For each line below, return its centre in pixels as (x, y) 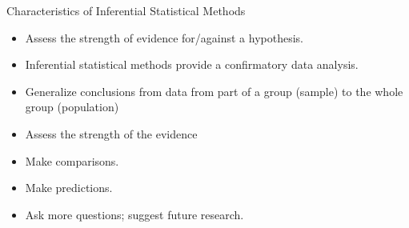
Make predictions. (69, 188)
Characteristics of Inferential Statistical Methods (126, 10)
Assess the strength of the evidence (111, 133)
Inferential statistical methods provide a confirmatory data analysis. (192, 64)
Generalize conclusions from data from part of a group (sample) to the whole (214, 91)
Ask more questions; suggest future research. (134, 214)
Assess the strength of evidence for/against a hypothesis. (164, 37)
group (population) (72, 107)
